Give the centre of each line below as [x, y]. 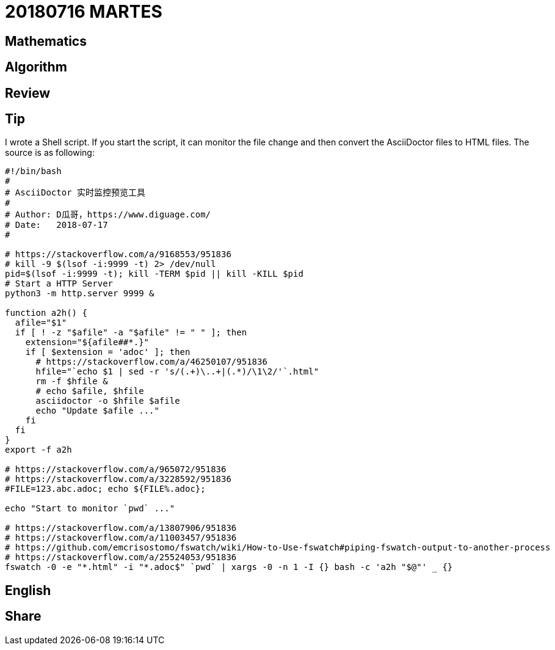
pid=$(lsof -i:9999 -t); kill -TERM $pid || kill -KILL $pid [154, 274]
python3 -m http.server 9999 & [80, 294]
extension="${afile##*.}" [87, 342]
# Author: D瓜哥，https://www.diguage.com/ [108, 215]
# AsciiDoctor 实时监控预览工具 [75, 193]
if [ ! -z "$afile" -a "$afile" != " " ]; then [131, 333]
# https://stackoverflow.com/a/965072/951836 [116, 469]
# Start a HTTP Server [59, 284]
